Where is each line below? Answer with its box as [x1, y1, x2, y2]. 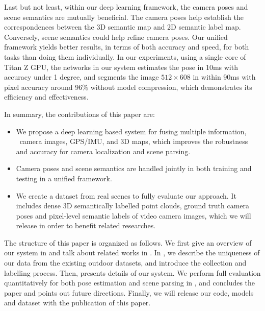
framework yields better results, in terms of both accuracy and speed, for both [4, 41, 249, 52]
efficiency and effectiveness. [4, 91, 89, 102]
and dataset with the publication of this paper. [4, 297, 151, 308]
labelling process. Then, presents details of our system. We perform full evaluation [4, 267, 261, 278]
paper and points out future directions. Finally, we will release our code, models [4, 287, 254, 298]
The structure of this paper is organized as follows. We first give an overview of [4, 237, 252, 248]
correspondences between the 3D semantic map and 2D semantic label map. [4, 21, 241, 32]
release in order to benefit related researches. [16, 220, 156, 231]
